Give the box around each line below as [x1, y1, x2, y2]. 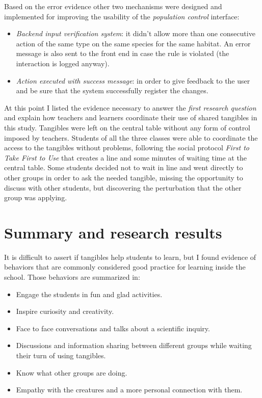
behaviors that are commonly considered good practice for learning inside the [4, 261, 246, 272]
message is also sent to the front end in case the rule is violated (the [16, 48, 229, 59]
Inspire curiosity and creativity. [16, 306, 114, 316]
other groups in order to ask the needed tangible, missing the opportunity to [4, 172, 243, 182]
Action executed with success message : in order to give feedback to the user [16, 75, 250, 86]
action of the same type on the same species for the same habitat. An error [16, 38, 251, 48]
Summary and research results [4, 222, 222, 243]
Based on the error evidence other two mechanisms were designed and [4, 1, 222, 11]
